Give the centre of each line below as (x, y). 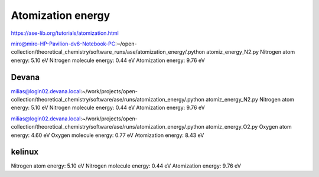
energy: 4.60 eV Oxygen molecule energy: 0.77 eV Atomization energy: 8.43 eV (108, 135)
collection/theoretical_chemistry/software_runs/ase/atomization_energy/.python (108, 52)
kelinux (25, 152)
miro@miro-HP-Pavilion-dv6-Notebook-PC (63, 44)
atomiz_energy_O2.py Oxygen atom (249, 127)
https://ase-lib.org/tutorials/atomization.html (65, 33)
